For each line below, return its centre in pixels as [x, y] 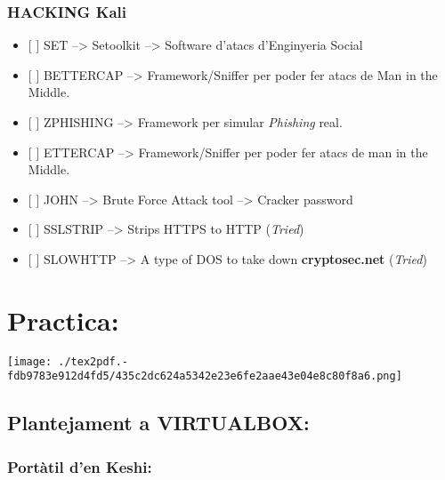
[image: [30, 361]
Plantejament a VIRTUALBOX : [158, 423]
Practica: [63, 320]
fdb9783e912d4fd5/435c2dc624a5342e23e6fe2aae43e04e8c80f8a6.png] [205, 376]
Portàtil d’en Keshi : [80, 466]
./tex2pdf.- [93, 361]
